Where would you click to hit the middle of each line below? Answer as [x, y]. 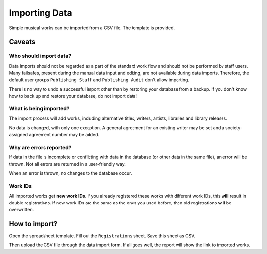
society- [234, 127]
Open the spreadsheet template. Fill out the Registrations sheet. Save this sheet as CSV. [102, 236]
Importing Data [41, 13]
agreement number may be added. [64, 135]
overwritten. [22, 210]
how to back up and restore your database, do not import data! [73, 96]
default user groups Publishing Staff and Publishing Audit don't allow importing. [99, 80]
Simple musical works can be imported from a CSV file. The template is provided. [92, 28]
